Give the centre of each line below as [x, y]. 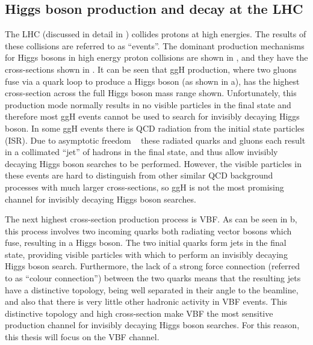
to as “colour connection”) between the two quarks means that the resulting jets [153, 278]
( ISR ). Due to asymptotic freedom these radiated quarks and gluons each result [155, 140]
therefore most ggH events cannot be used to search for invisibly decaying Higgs [152, 116]
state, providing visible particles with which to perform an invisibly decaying [146, 254]
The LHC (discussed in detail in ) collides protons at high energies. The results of [156, 34]
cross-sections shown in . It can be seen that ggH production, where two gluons [151, 69]
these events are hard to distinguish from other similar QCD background [139, 175]
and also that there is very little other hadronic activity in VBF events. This [146, 301]
